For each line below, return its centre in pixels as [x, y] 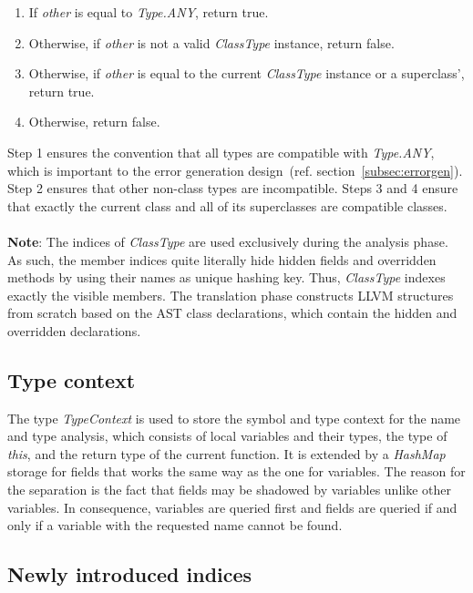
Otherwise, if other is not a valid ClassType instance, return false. [211, 42]
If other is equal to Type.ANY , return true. [149, 12]
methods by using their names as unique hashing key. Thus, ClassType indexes [226, 277]
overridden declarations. [74, 330]
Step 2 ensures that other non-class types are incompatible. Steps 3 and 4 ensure [233, 188]
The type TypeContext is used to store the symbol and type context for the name [234, 418]
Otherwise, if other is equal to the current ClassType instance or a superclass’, [247, 73]
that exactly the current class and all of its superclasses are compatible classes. [227, 205]
